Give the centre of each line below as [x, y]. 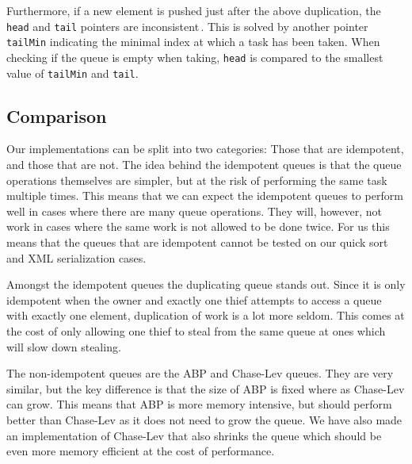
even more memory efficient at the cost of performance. [141, 451]
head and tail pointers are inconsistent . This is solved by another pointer [187, 26]
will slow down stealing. [64, 346]
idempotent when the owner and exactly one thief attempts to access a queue [194, 299]
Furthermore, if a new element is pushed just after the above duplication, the [194, 10]
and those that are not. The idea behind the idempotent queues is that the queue [204, 165]
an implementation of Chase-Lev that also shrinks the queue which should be [194, 435]
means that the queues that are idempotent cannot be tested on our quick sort [197, 242]
